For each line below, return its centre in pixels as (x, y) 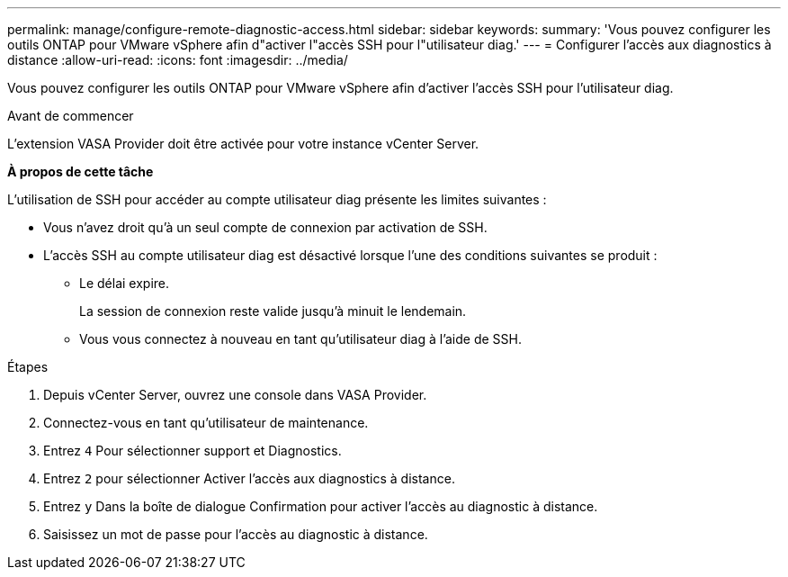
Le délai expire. (125, 283)
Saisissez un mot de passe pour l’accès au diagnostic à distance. (236, 534)
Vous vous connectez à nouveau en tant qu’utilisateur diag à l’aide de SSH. (301, 339)
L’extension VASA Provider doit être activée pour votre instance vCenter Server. (243, 144)
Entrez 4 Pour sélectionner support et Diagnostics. (193, 451)
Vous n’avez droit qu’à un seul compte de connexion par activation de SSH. (265, 227)
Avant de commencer (71, 116)
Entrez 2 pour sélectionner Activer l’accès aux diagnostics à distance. (249, 478)
